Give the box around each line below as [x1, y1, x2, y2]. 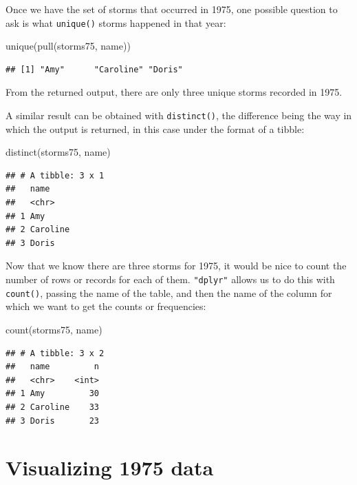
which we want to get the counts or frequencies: [6, 299, 206, 313]
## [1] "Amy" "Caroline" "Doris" [6, 64, 183, 74]
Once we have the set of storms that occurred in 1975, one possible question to [6, 2, 338, 16]
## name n [6, 362, 100, 372]
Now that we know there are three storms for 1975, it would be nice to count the [6, 258, 347, 273]
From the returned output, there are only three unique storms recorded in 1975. [6, 85, 343, 99]
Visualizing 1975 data [6, 453, 214, 482]
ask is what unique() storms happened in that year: [6, 15, 226, 30]
